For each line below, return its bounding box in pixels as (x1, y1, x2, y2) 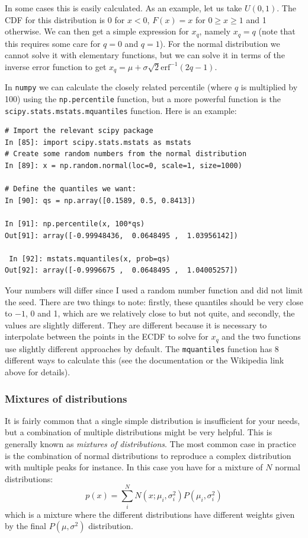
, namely (199, 25, 231, 37)
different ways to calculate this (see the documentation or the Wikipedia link (5, 354, 284, 366)
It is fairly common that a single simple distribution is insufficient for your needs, (5, 414, 300, 426)
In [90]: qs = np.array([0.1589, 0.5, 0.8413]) (5, 196, 196, 205)
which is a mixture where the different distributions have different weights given (5, 508, 295, 520)
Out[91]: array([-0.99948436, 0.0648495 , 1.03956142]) (5, 231, 238, 240)
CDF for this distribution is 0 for (5, 13, 125, 26)
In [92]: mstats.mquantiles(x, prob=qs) (9, 254, 171, 263)
